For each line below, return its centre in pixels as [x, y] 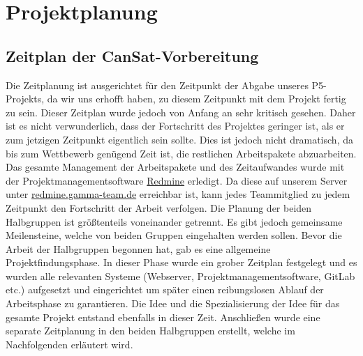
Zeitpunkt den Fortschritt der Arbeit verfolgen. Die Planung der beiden [159, 207]
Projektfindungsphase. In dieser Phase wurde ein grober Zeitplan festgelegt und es [181, 262]
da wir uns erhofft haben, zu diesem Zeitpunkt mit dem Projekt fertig [197, 99]
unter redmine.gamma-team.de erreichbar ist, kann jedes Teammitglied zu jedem [178, 194]
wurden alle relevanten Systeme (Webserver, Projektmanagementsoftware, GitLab [180, 276]
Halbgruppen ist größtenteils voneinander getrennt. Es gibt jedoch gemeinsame [174, 221]
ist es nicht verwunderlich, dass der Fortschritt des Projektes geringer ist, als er [175, 126]
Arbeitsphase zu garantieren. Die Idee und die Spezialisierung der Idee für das [173, 303]
